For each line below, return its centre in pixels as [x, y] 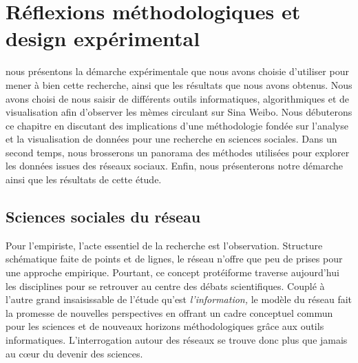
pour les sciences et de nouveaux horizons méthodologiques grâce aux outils [165, 326]
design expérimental [103, 38]
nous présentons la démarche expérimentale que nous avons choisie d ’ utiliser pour [177, 71]
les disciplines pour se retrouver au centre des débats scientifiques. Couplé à [165, 286]
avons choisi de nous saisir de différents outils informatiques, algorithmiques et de [177, 98]
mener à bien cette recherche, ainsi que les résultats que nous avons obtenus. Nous [179, 84]
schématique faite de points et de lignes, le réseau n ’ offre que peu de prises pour [174, 259]
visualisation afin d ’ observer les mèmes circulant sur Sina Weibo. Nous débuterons [179, 112]
